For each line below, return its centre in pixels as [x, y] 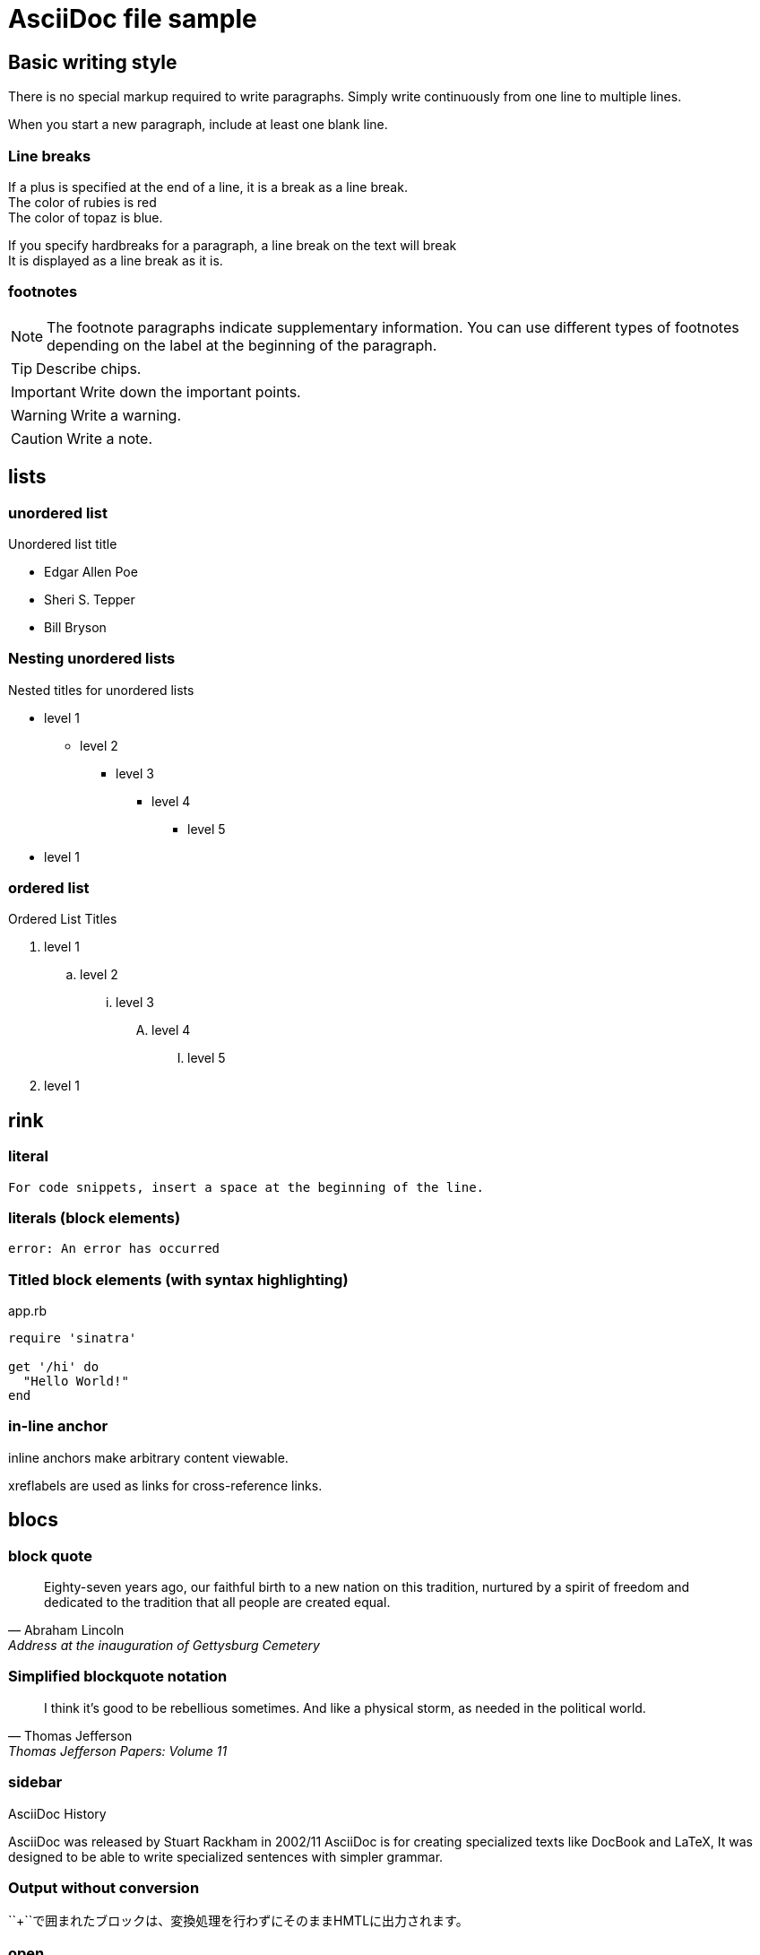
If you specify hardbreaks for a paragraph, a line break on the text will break [233, 245]
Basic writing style [93, 62]
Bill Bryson [75, 627]
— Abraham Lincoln [66, 1630]
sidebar [35, 1782]
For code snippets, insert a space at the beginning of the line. [246, 1187]
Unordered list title [63, 543]
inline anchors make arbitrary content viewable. [148, 1457]
